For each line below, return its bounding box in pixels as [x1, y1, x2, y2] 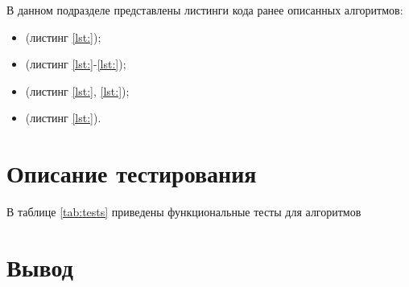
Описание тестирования [6, 157, 257, 190]
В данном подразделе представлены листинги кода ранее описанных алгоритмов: [6, 2, 403, 18]
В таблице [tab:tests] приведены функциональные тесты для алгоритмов [6, 203, 361, 220]
